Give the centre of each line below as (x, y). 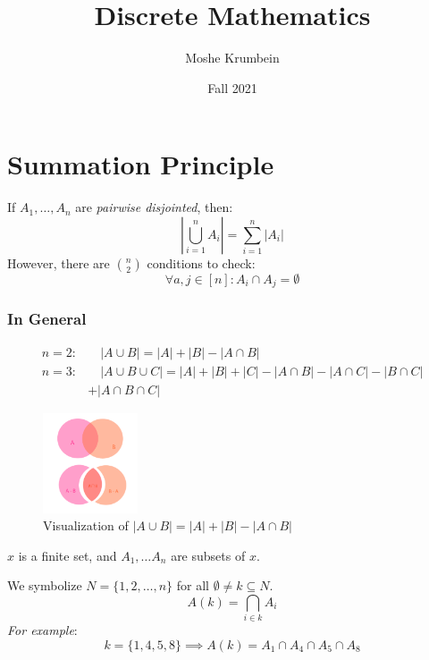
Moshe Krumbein (232, 58)
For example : (42, 630)
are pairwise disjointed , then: (154, 207)
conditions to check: (201, 262)
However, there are (59, 262)
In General (47, 319)
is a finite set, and (67, 555)
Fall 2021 (232, 87)
